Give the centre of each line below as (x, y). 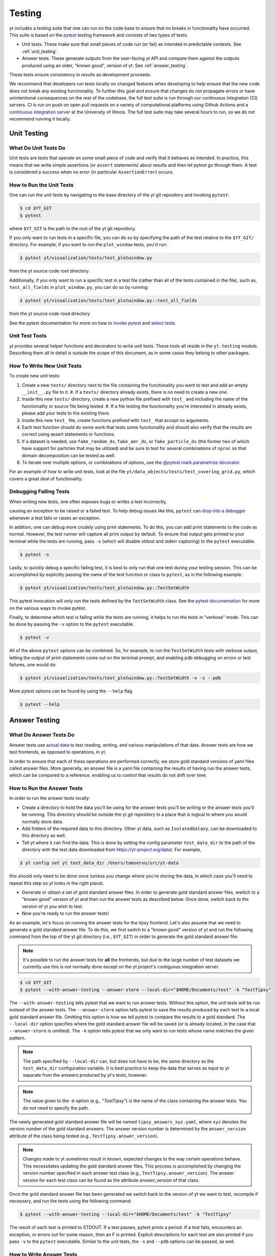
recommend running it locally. (40, 119)
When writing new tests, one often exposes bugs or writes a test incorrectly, (88, 501)
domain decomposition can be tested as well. (68, 455)
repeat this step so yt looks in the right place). (57, 883)
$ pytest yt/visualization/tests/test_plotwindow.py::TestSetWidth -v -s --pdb (120, 678)
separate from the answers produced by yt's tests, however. (85, 1075)
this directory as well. (44, 835)
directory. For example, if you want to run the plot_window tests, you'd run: (88, 245)
